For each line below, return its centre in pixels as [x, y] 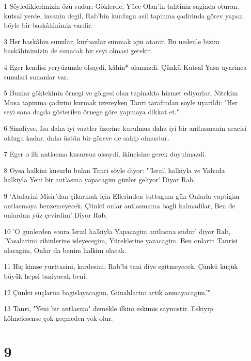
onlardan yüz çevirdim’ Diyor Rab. [56, 215]
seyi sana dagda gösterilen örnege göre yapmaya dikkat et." [92, 112]
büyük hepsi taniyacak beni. [46, 276]
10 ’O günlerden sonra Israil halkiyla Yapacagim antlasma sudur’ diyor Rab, [117, 231]
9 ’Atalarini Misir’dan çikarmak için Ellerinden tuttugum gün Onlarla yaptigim [122, 196]
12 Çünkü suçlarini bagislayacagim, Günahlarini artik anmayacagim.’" [107, 292]
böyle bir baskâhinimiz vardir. [48, 25]
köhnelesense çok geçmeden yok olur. [58, 318]
